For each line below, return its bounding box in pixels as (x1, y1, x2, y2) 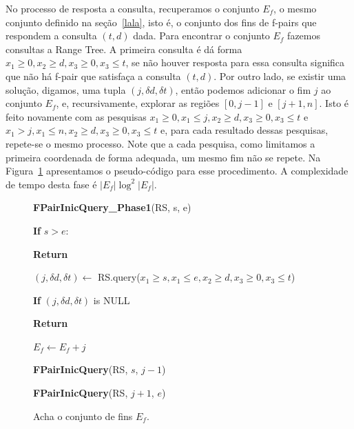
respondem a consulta (6, 28, 97, 43)
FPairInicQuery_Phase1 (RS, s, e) (33, 200, 191, 214)
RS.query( (97, 270, 140, 284)
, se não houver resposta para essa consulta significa (125, 55, 345, 70)
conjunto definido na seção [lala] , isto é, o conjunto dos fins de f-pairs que (6, 14, 317, 29)
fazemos (287, 28, 321, 43)
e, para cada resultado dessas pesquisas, (160, 123, 329, 137)
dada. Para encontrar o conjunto (133, 28, 270, 43)
